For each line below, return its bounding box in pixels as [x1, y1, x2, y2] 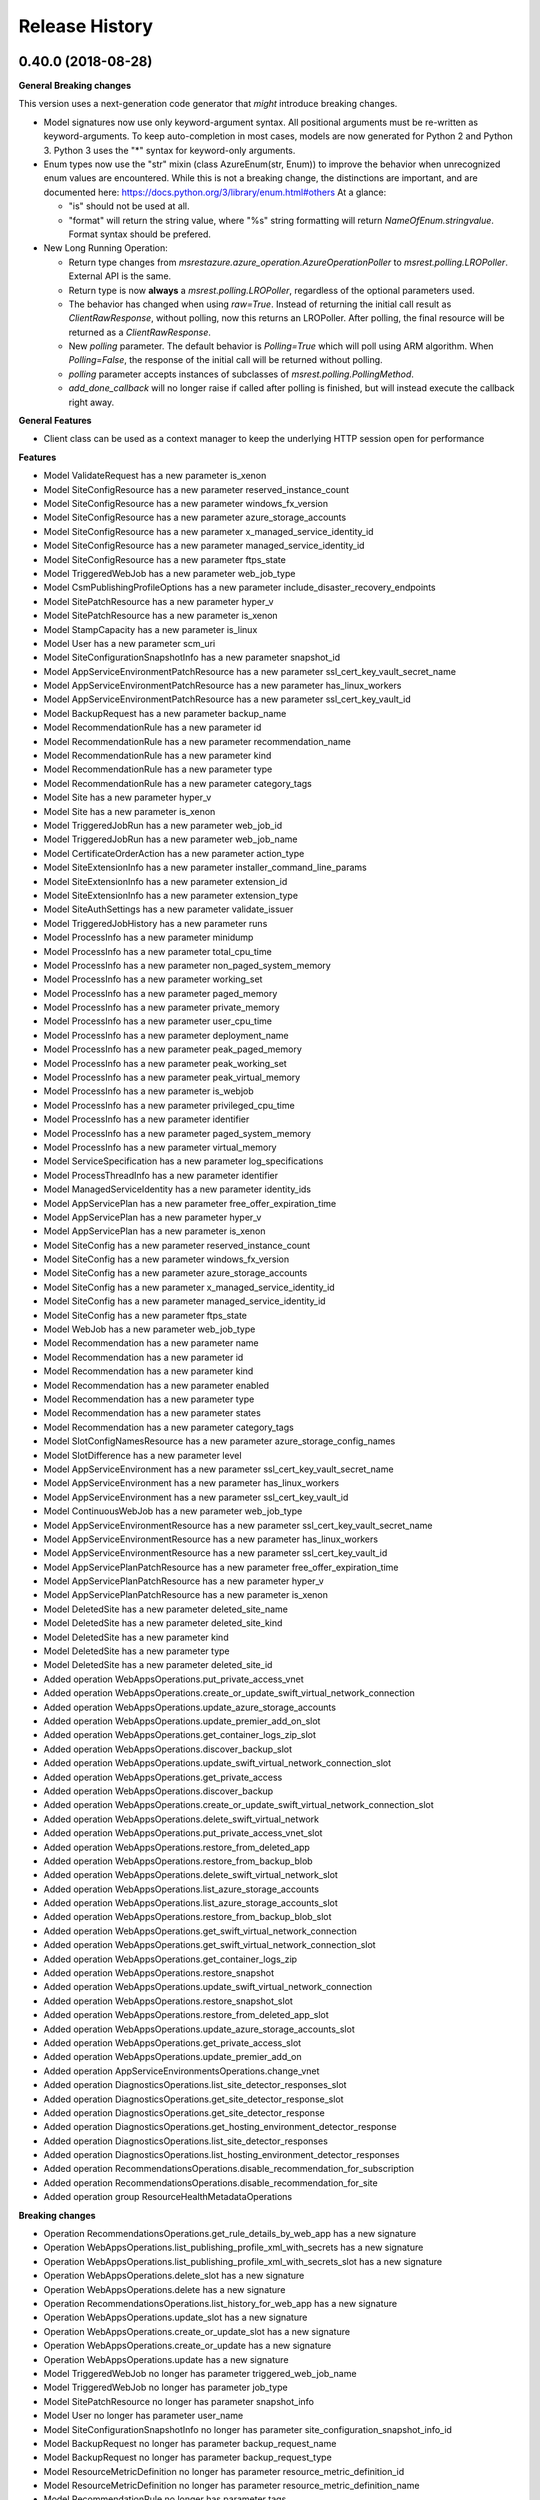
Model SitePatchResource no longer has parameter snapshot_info [43, 2395, 315, 2407]
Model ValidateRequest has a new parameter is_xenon [43, 470, 267, 482]
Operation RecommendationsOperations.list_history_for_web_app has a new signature [43, 2298, 398, 2309]
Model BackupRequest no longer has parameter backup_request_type [43, 2451, 332, 2464]
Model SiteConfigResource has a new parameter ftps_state [43, 553, 287, 565]
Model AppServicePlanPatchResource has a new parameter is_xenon [43, 1589, 329, 1601]
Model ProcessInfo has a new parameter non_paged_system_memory [43, 959, 332, 971]
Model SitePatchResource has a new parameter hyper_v [43, 595, 274, 607]
